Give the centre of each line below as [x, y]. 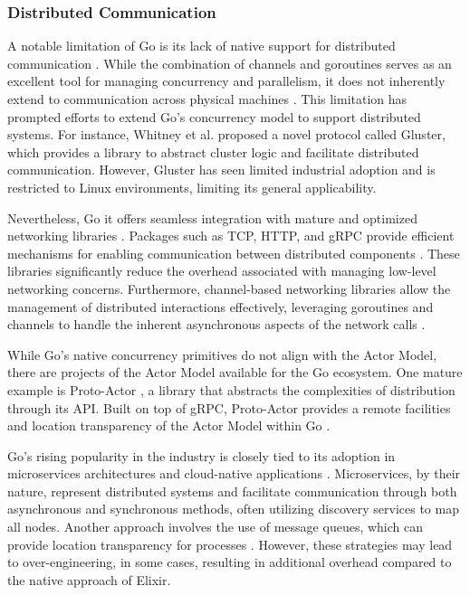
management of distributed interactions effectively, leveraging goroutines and [221, 306]
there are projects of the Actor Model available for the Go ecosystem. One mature [235, 372]
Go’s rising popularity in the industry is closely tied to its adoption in [201, 455]
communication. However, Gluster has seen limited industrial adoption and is [221, 170]
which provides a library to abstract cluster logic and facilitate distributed [213, 151]
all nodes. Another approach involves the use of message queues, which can [216, 527]
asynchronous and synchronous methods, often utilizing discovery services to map [233, 509]
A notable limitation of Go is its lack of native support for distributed [201, 46]
